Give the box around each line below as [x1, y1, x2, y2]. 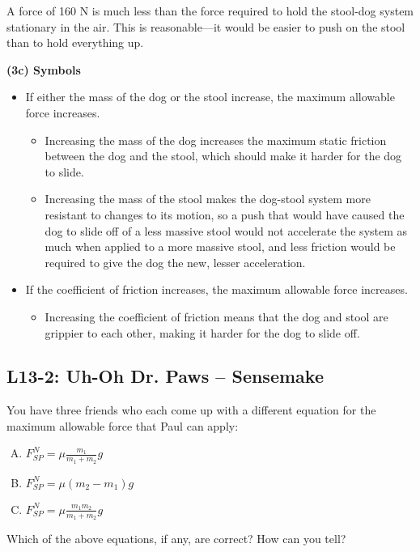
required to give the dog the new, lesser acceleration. [45, 253, 306, 270]
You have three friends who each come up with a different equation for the [6, 401, 376, 418]
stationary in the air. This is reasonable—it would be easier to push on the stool [6, 18, 405, 35]
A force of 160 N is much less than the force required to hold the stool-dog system [6, 2, 414, 19]
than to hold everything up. [6, 34, 144, 51]
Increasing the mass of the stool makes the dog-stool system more [45, 190, 371, 207]
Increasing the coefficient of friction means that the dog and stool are [45, 308, 388, 325]
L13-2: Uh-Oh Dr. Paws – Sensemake [6, 363, 324, 389]
